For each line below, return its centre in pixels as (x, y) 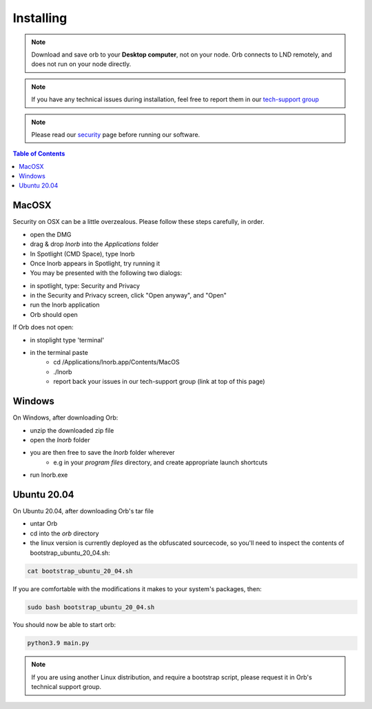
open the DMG (51, 234)
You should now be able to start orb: (64, 625)
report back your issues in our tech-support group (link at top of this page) (159, 382)
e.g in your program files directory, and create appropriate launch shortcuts (161, 462)
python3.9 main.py (58, 643)
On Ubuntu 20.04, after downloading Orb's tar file (83, 511)
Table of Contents (39, 154)
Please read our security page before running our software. (116, 134)
